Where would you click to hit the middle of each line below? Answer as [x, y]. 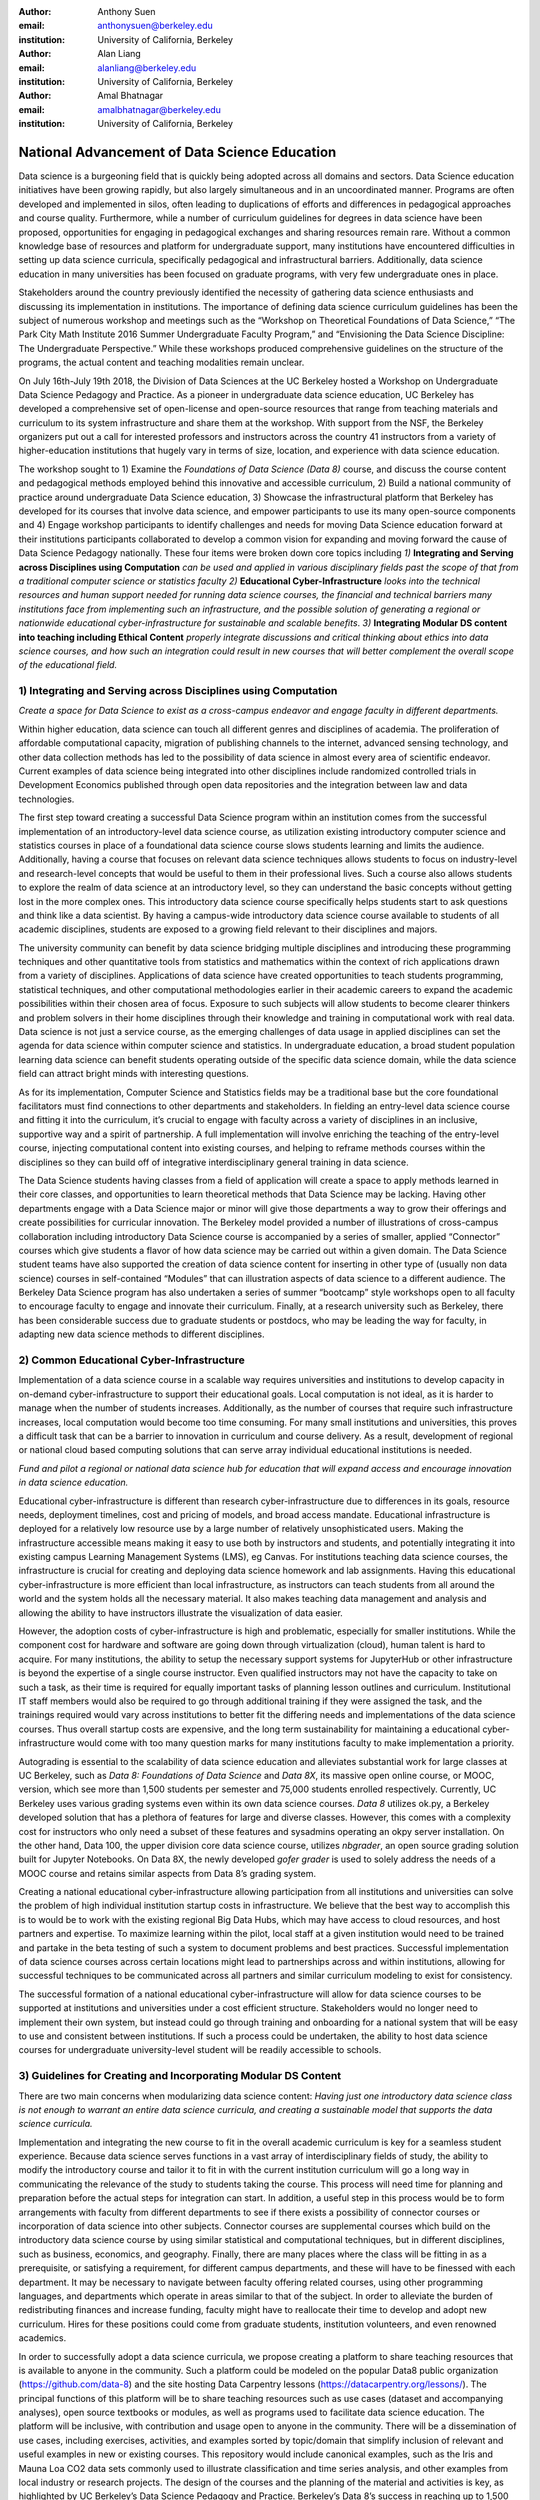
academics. [42, 2338]
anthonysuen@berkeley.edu [155, 26]
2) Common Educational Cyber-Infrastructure [131, 1360]
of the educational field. [68, 665]
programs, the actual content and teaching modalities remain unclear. [161, 362]
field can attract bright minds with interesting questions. [133, 1074]
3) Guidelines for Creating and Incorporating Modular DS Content [180, 2076]
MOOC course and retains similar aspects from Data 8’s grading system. [167, 1873]
